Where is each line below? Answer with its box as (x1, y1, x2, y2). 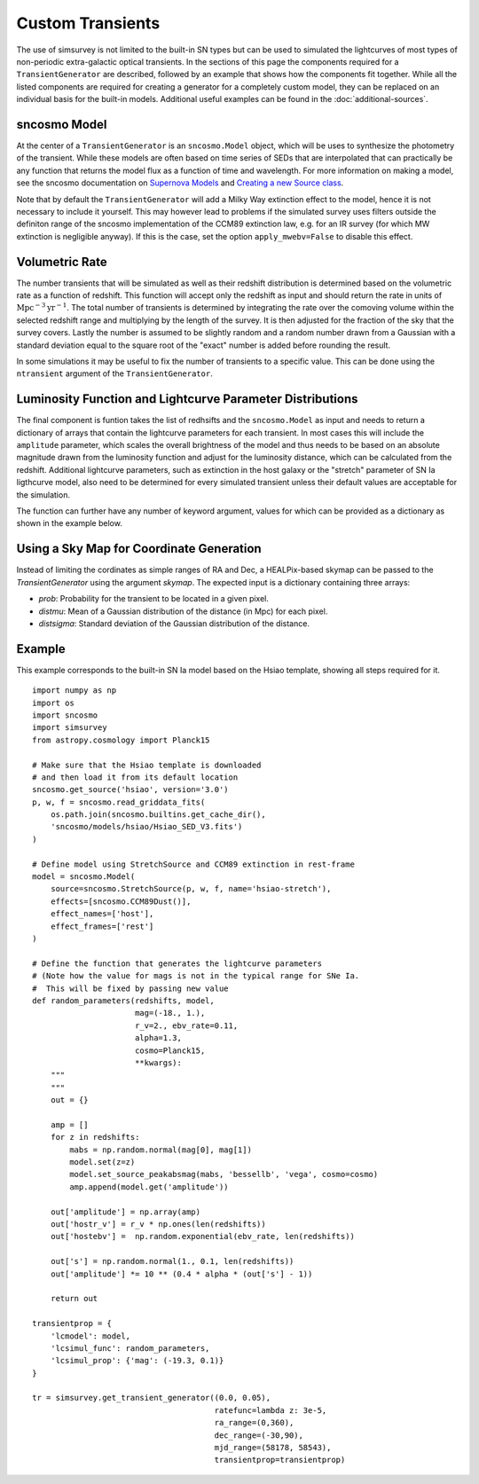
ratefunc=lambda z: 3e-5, (214, 1405, 327, 1415)
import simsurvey (32, 723, 107, 733)
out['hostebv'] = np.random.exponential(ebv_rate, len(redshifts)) (50, 1231, 355, 1242)
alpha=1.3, (134, 1033, 182, 1043)
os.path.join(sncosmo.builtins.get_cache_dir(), (50, 810, 266, 820)
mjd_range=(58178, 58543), (214, 1442, 332, 1453)
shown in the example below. (16, 518, 123, 529)
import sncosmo (32, 710, 98, 720)
